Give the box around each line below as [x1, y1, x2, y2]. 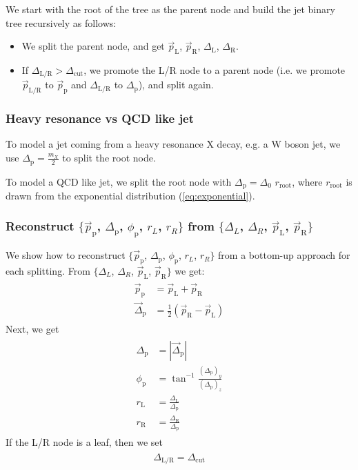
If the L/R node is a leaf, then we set [6, 435, 163, 449]
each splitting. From [6, 263, 90, 277]
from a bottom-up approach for [218, 248, 350, 262]
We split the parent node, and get [21, 39, 165, 53]
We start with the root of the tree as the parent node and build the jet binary [6, 2, 335, 16]
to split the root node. [62, 150, 156, 165]
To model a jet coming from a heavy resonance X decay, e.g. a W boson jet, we [6, 137, 341, 151]
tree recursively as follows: [6, 15, 117, 30]
